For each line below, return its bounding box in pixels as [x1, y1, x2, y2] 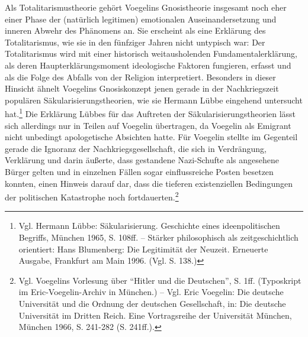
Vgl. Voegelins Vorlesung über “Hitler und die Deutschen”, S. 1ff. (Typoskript [18, 274, 301, 286]
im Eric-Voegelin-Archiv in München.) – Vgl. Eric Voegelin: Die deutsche [18, 286, 284, 298]
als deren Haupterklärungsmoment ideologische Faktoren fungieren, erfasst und [5, 59, 291, 71]
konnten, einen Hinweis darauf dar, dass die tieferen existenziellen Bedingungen [5, 177, 293, 189]
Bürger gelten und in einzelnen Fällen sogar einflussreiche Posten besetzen [5, 165, 274, 177]
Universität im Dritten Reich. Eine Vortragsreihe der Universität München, [18, 309, 292, 321]
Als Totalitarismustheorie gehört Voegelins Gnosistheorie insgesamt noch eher [5, 1, 287, 13]
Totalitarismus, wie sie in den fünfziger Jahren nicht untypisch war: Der [5, 35, 265, 48]
